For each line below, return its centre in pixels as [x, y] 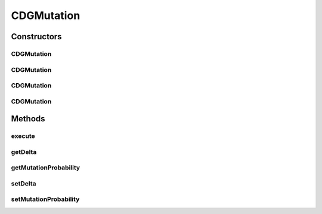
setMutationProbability [45, 199]
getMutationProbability [46, 168]
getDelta [24, 152]
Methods [28, 119]
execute [23, 136]
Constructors [36, 37]
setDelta [24, 183]
